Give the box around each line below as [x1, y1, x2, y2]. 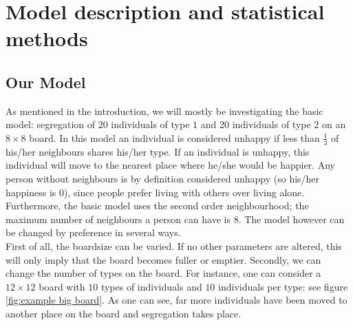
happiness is [6, 185, 56, 199]
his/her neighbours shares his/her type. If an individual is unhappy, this [6, 144, 310, 158]
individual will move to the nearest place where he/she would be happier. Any [6, 158, 335, 172]
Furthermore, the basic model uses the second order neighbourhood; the [6, 198, 309, 213]
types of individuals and [100, 279, 202, 293]
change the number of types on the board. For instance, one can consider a [6, 266, 321, 280]
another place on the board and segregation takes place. [6, 306, 242, 320]
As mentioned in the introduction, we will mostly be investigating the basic [6, 103, 323, 118]
